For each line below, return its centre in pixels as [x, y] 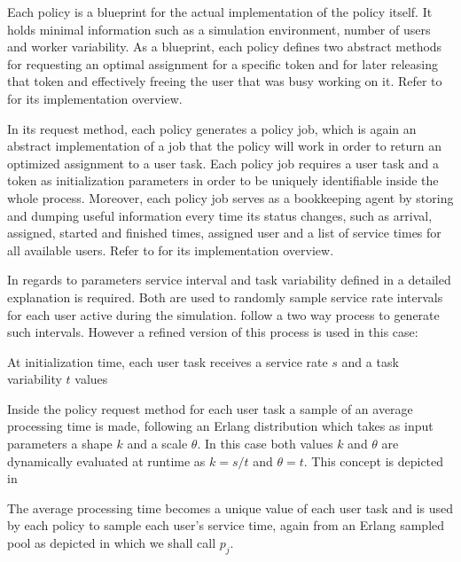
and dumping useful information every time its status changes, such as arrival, [220, 215]
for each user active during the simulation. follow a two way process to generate [223, 314]
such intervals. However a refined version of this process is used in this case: [213, 332]
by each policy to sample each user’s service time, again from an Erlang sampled [226, 525]
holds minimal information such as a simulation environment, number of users [219, 29]
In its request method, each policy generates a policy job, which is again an [212, 128]
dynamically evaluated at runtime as [106, 461]
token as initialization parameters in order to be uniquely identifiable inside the [223, 180]
